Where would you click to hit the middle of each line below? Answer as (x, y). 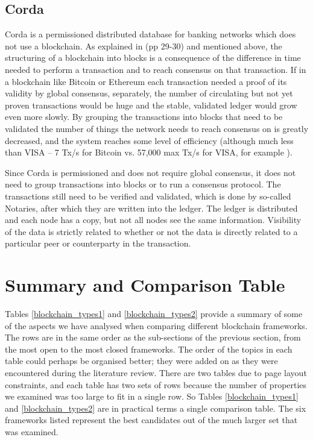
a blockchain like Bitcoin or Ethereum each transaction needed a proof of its (146, 81)
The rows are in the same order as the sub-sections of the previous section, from (153, 337)
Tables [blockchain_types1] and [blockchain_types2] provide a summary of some (154, 314)
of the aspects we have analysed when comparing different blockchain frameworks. (156, 325)
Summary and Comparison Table (145, 285)
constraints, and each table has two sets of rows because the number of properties (156, 384)
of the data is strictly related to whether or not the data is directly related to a (151, 231)
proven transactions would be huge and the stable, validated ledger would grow (151, 105)
